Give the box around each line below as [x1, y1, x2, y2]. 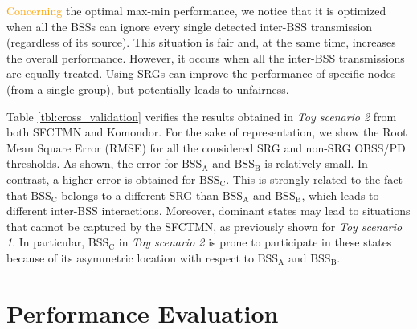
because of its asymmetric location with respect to [6, 249, 254, 266]
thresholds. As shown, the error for [6, 155, 178, 172]
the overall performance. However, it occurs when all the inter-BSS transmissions [6, 49, 405, 66]
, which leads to [301, 186, 379, 203]
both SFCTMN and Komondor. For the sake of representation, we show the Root [6, 124, 407, 140]
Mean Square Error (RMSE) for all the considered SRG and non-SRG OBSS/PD [6, 139, 406, 156]
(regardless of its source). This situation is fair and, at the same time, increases [6, 34, 396, 51]
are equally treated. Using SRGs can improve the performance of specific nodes [6, 65, 396, 82]
